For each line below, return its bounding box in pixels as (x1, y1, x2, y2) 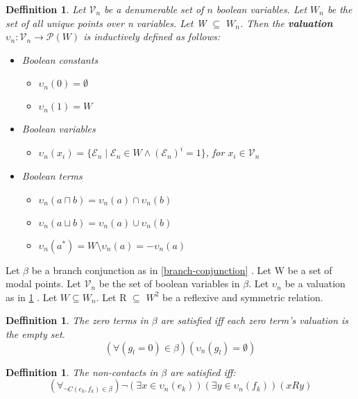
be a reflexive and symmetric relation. (162, 289, 323, 304)
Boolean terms (22, 169, 83, 183)
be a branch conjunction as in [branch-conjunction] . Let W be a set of (31, 262, 332, 277)
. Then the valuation (239, 15, 333, 30)
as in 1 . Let (6, 289, 58, 304)
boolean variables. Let (216, 2, 307, 16)
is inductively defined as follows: (83, 29, 221, 44)
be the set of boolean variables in (99, 276, 240, 291)
